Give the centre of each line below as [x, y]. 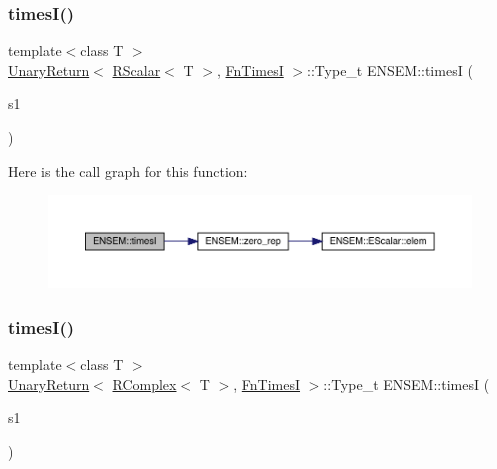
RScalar [136, 69]
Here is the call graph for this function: [128, 170]
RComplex [144, 383]
